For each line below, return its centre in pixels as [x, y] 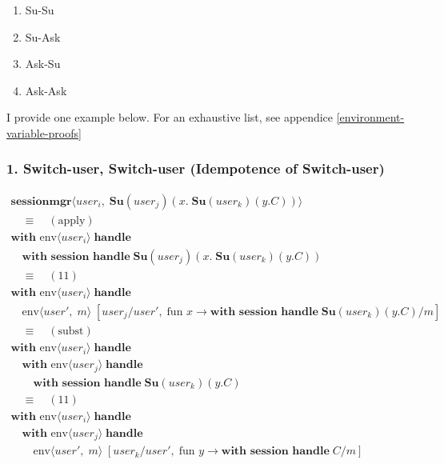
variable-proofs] [44, 132]
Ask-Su [43, 64]
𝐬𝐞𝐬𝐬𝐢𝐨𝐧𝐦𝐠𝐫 [41, 201]
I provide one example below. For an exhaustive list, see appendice [170, 117]
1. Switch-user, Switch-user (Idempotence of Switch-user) [196, 168]
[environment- [370, 117]
